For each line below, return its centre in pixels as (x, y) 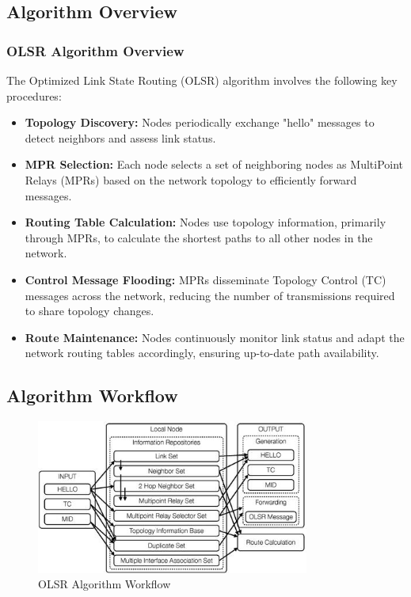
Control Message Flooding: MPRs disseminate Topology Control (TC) (205, 279)
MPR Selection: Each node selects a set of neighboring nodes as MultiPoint (214, 164)
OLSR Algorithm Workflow (105, 584)
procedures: (34, 95)
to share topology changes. (89, 311)
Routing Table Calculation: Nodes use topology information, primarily (205, 222)
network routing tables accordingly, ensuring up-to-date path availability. (202, 353)
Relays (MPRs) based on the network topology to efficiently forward (191, 179)
